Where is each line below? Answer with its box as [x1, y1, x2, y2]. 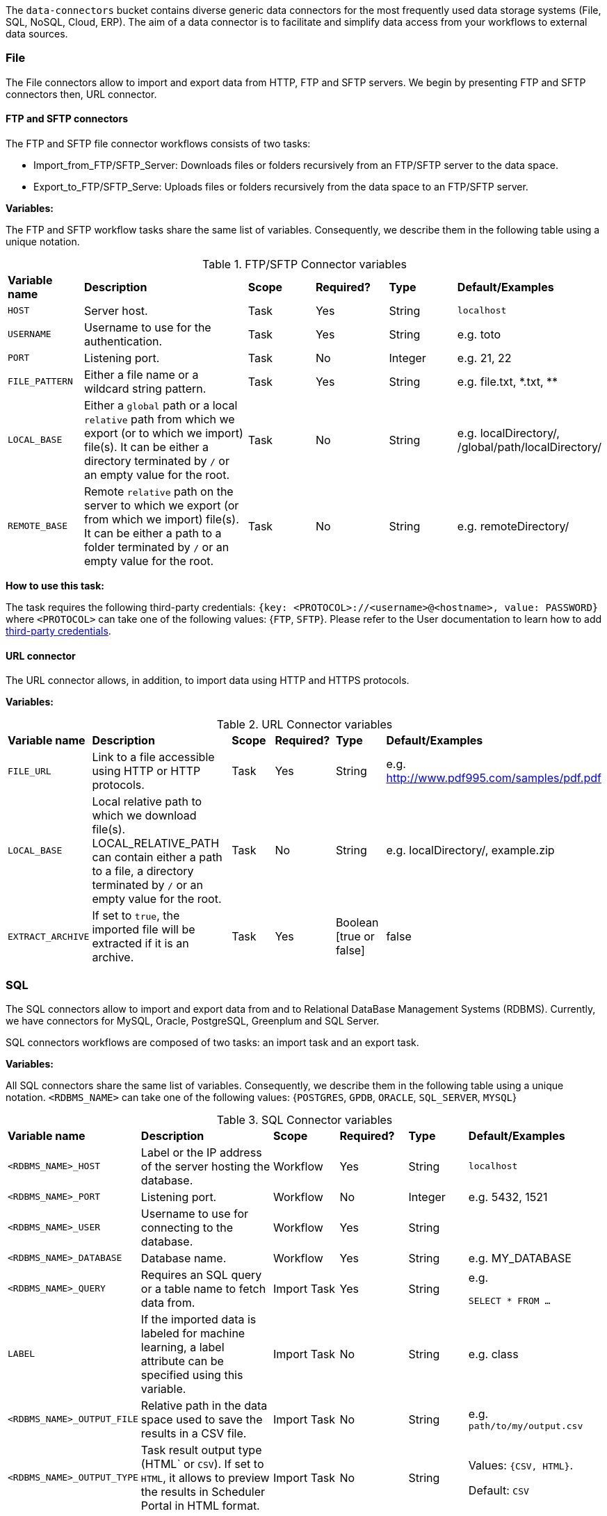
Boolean [335, 915, 379, 930]
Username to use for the [83, 320, 211, 334]
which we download [92, 808, 197, 823]
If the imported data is [140, 1312, 257, 1326]
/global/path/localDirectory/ [457, 439, 601, 454]
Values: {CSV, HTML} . [468, 1458, 573, 1472]
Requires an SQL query [140, 1267, 262, 1282]
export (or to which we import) [83, 425, 243, 440]
